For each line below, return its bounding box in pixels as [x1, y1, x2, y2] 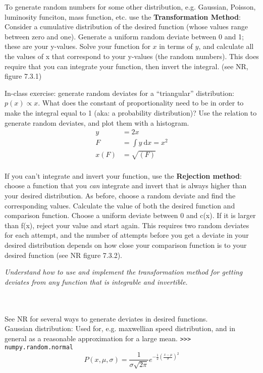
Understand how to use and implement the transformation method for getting [5, 267, 243, 277]
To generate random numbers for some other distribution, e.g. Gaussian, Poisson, [5, 2, 256, 12]
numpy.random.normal [5, 344, 74, 351]
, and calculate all [198, 41, 254, 51]
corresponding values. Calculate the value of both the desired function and [5, 200, 235, 210]
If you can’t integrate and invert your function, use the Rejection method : [5, 170, 242, 181]
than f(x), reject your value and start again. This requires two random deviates [5, 220, 249, 230]
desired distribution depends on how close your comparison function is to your [5, 240, 247, 250]
